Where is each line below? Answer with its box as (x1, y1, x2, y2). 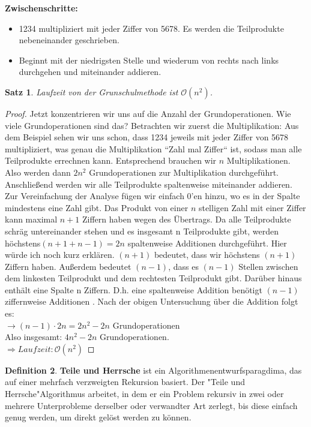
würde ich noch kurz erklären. (5, 248, 115, 261)
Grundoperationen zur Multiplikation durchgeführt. (89, 166, 279, 178)
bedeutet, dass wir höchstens (154, 248, 260, 261)
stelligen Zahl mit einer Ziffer (198, 201, 306, 213)
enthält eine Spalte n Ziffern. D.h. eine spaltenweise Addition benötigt (5, 283, 262, 296)
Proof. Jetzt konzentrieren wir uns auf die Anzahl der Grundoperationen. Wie (5, 107, 291, 119)
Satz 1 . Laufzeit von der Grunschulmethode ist (5, 85, 178, 98)
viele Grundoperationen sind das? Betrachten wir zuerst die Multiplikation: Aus (5, 119, 299, 131)
